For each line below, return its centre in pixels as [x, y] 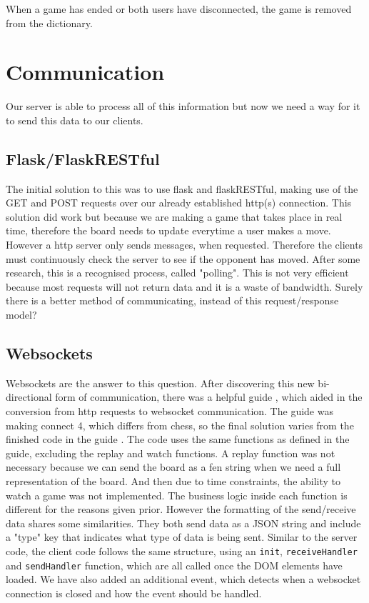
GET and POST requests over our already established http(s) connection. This [179, 203]
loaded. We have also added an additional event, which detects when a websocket [183, 579]
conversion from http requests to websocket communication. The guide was [170, 411]
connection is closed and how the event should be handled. [134, 593]
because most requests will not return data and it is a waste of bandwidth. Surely [184, 286]
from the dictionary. [49, 23]
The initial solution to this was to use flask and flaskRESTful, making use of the [182, 188]
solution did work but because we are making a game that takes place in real [174, 216]
